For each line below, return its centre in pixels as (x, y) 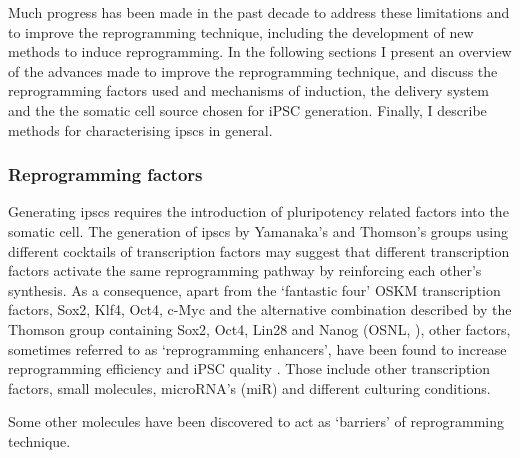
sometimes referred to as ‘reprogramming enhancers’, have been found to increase (257, 348)
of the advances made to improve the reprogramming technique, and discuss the (253, 70)
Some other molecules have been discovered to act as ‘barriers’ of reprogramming (256, 421)
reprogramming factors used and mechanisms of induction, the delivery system (248, 90)
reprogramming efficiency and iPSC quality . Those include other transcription (249, 368)
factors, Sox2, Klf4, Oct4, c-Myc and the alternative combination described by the (260, 309)
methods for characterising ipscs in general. (140, 129)
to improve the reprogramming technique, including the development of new (241, 31)
